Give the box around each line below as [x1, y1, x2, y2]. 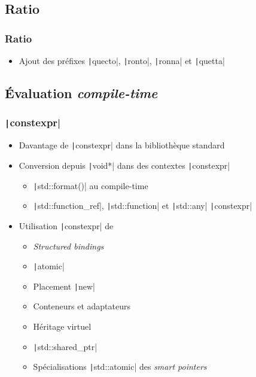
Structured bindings [33, 239, 104, 252]
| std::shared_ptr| [33, 340, 97, 352]
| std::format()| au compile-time [33, 179, 148, 191]
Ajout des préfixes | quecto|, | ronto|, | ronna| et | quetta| [19, 54, 225, 66]
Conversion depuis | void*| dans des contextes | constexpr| [19, 159, 230, 171]
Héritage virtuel [33, 320, 92, 332]
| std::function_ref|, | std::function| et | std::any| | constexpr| [33, 199, 252, 212]
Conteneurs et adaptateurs [33, 300, 130, 312]
